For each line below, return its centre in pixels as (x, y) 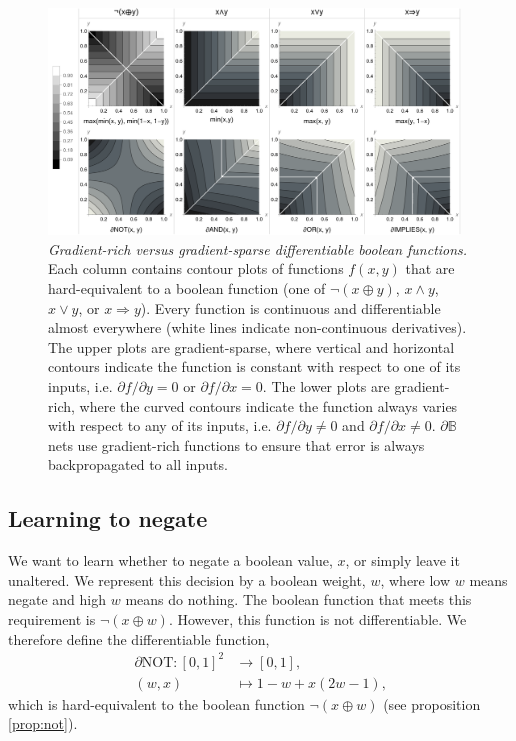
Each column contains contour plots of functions (196, 268)
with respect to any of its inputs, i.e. (160, 425)
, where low (415, 579)
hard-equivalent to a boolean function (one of (187, 288)
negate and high (57, 599)
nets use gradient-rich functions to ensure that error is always (236, 444)
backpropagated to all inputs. (138, 464)
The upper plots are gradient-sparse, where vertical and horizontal (251, 346)
